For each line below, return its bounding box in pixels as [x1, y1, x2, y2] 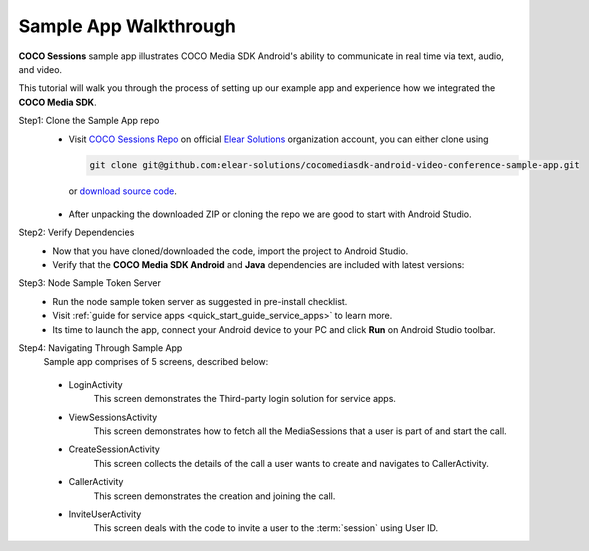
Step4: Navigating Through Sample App [18, 341, 183, 354]
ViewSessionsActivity [68, 411, 158, 423]
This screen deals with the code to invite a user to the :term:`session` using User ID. [93, 522, 439, 534]
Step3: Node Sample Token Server [18, 277, 162, 289]
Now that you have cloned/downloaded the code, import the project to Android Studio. [52, 245, 409, 257]
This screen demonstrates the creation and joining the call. [93, 490, 336, 502]
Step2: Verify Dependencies [18, 226, 135, 239]
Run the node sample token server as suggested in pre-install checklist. [52, 295, 348, 307]
